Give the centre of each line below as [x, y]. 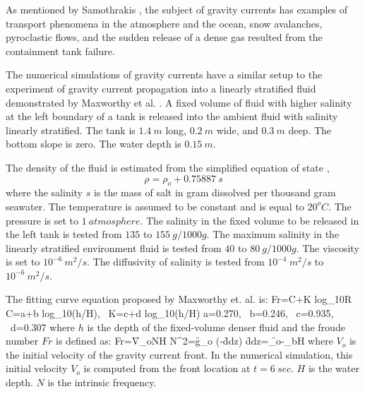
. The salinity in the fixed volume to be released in [250, 220]
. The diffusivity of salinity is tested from [176, 262]
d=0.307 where [43, 327]
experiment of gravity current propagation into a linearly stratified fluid [161, 88]
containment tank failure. [60, 50]
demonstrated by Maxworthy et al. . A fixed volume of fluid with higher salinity [179, 102]
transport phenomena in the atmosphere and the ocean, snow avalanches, [164, 23]
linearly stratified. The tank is [71, 130]
